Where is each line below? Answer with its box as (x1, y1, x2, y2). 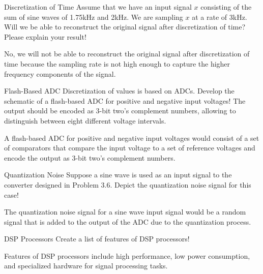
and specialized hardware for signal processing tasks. (4, 260, 168, 271)
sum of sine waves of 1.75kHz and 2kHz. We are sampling (4, 11, 183, 22)
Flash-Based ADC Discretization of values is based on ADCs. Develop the (4, 85, 235, 96)
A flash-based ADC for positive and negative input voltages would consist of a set (4, 132, 259, 143)
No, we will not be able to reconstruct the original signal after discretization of (4, 48, 250, 59)
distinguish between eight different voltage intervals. (4, 115, 166, 126)
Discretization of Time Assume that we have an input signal (4, 2, 192, 12)
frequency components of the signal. (4, 68, 116, 79)
